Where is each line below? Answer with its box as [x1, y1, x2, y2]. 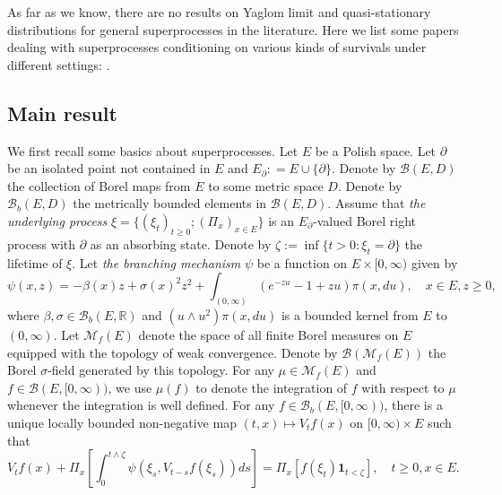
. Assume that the [327, 194, 426, 213]
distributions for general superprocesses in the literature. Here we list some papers [7, 20, 459, 39]
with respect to [361, 378, 445, 396]
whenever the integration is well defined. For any [7, 395, 275, 414]
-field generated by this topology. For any [48, 360, 274, 379]
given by [411, 253, 458, 272]
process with [7, 234, 76, 253]
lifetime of [7, 253, 63, 272]
